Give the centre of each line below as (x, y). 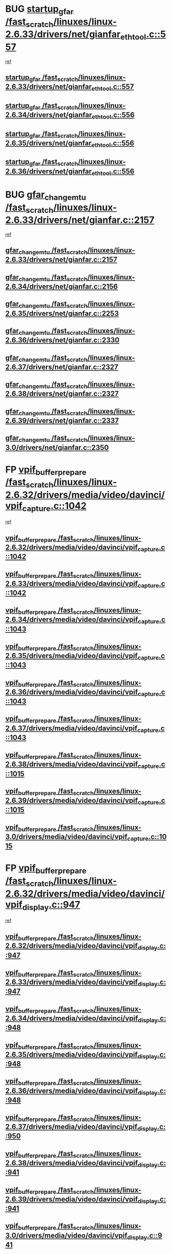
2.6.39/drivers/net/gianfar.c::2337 (62, 421)
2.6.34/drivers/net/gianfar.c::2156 (62, 287)
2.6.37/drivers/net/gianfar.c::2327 (62, 367)
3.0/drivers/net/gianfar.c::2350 (57, 447)
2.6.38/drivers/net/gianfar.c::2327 (62, 394)
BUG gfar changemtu (46, 195)
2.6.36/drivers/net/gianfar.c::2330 (62, 340)
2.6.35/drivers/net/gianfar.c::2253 (62, 313)
